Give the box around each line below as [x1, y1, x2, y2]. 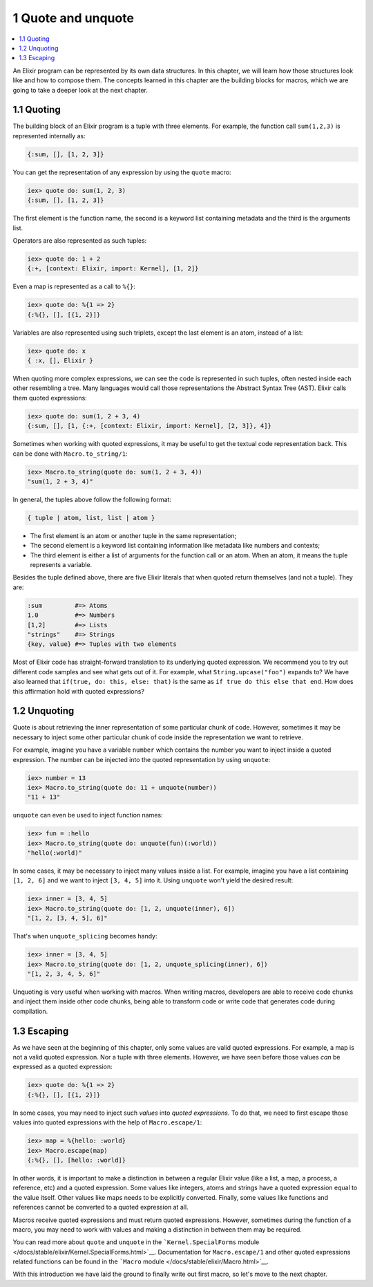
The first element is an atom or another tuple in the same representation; [30, 531, 237, 539]
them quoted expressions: [12, 393, 88, 402]
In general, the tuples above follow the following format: [12, 495, 172, 503]
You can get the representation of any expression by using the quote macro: [12, 168, 231, 176]
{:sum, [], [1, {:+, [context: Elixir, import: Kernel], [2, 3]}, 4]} [27, 422, 272, 430]
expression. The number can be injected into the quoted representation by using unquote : [12, 755, 271, 763]
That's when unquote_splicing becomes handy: [12, 932, 158, 941]
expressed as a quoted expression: [12, 1062, 113, 1071]
